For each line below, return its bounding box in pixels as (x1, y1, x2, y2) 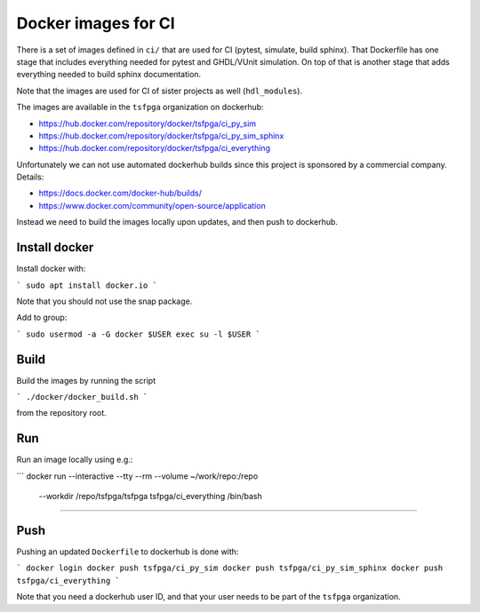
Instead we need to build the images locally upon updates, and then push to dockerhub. (16, 217, 338, 227)
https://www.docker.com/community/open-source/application (38, 200, 266, 211)
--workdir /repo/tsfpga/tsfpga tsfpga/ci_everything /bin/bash (38, 491, 262, 502)
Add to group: (16, 312, 68, 323)
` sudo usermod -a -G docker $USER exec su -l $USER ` (16, 329, 261, 339)
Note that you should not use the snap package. (16, 296, 193, 306)
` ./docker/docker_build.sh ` (16, 392, 148, 401)
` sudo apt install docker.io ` (16, 280, 157, 290)
